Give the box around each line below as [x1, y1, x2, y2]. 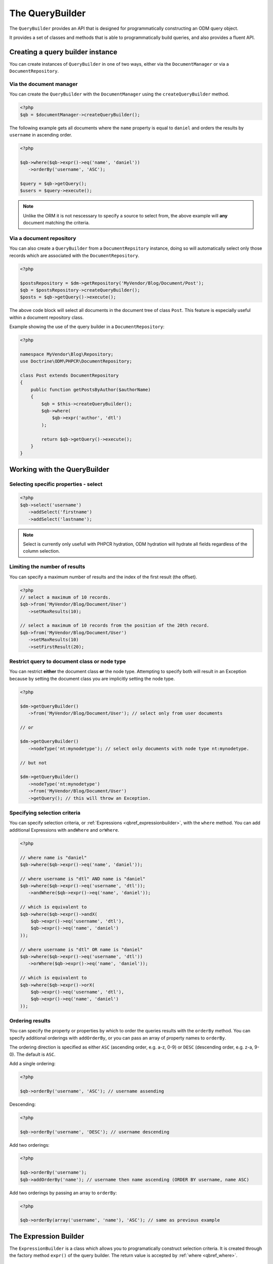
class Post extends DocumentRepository [20, 373, 119, 378]
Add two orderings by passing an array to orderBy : [9, 1190, 117, 1196]
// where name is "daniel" [20, 854, 87, 861]
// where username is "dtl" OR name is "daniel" [20, 946, 143, 953]
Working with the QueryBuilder [9, 465, 110, 474]
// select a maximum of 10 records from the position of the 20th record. [20, 622, 210, 628]
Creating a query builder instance [9, 48, 118, 56]
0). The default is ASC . [9, 1051, 56, 1057]
